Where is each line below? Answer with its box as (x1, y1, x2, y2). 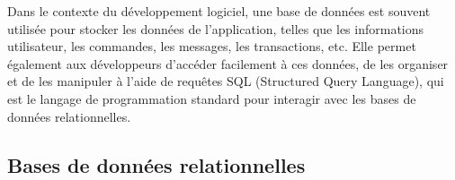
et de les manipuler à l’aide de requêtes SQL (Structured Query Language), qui (7, 72, 444, 90)
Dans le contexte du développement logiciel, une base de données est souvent (7, 2, 431, 20)
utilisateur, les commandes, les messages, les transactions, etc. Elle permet (7, 37, 416, 56)
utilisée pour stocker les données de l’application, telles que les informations (7, 19, 424, 38)
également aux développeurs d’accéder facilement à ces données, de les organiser (7, 54, 449, 73)
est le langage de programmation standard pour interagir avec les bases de (7, 89, 416, 107)
